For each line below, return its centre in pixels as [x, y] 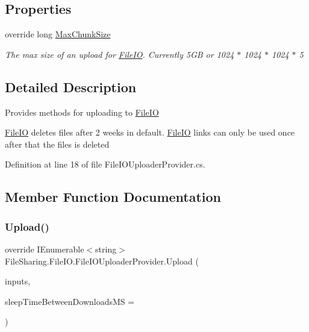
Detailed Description [71, 86]
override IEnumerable [45, 249]
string [106, 249]
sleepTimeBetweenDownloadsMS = [70, 301]
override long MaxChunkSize [58, 34]
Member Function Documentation [113, 197]
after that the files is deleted [57, 144]
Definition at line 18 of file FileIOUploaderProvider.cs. [105, 164]
